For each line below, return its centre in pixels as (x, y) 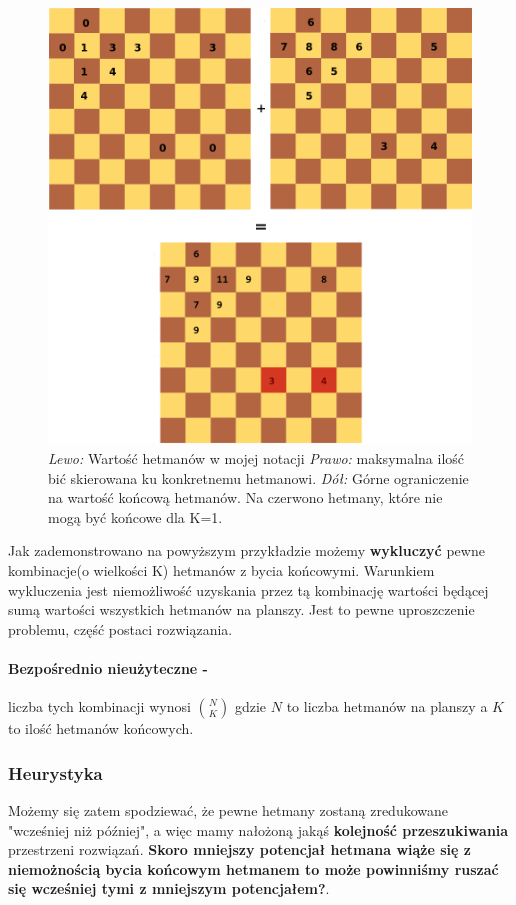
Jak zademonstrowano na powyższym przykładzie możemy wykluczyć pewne (246, 550)
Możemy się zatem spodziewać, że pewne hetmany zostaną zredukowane (228, 810)
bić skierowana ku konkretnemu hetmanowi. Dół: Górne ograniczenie (258, 477)
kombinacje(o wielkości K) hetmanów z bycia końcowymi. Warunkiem (221, 570)
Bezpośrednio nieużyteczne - (108, 668)
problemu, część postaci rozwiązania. (120, 628)
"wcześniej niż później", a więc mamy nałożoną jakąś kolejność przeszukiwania (258, 829)
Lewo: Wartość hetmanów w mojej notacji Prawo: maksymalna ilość (256, 458)
